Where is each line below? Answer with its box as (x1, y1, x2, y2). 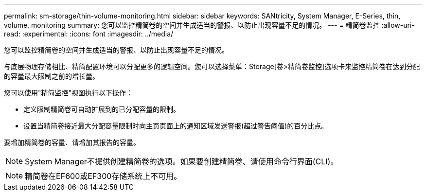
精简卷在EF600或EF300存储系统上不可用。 (25, 171, 182, 181)
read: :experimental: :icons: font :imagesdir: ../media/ (4, 30, 174, 38)
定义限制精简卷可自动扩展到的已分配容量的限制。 (23, 105, 180, 113)
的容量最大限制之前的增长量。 (4, 72, 99, 80)
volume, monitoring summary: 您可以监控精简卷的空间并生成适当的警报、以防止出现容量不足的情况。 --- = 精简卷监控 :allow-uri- (4, 21, 415, 29)
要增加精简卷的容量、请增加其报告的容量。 (4, 138, 140, 146)
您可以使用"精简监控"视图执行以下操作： (4, 89, 133, 97)
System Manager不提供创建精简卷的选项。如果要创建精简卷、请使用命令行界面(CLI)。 (25, 157, 338, 166)
